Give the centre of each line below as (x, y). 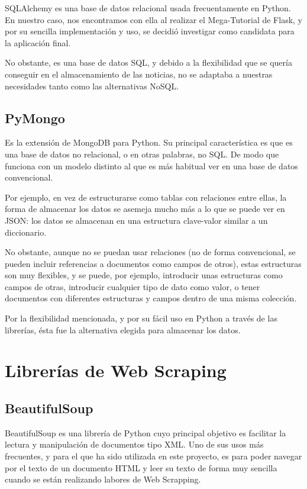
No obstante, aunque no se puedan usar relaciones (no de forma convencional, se (150, 252)
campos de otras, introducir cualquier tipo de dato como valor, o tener (133, 286)
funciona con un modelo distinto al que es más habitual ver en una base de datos (151, 165)
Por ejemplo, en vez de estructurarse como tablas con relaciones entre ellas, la (146, 197)
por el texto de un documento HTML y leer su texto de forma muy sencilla (141, 467)
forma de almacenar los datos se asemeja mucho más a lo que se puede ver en (145, 209)
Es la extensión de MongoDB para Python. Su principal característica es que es (149, 142)
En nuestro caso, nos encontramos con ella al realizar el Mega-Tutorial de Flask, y (153, 19)
